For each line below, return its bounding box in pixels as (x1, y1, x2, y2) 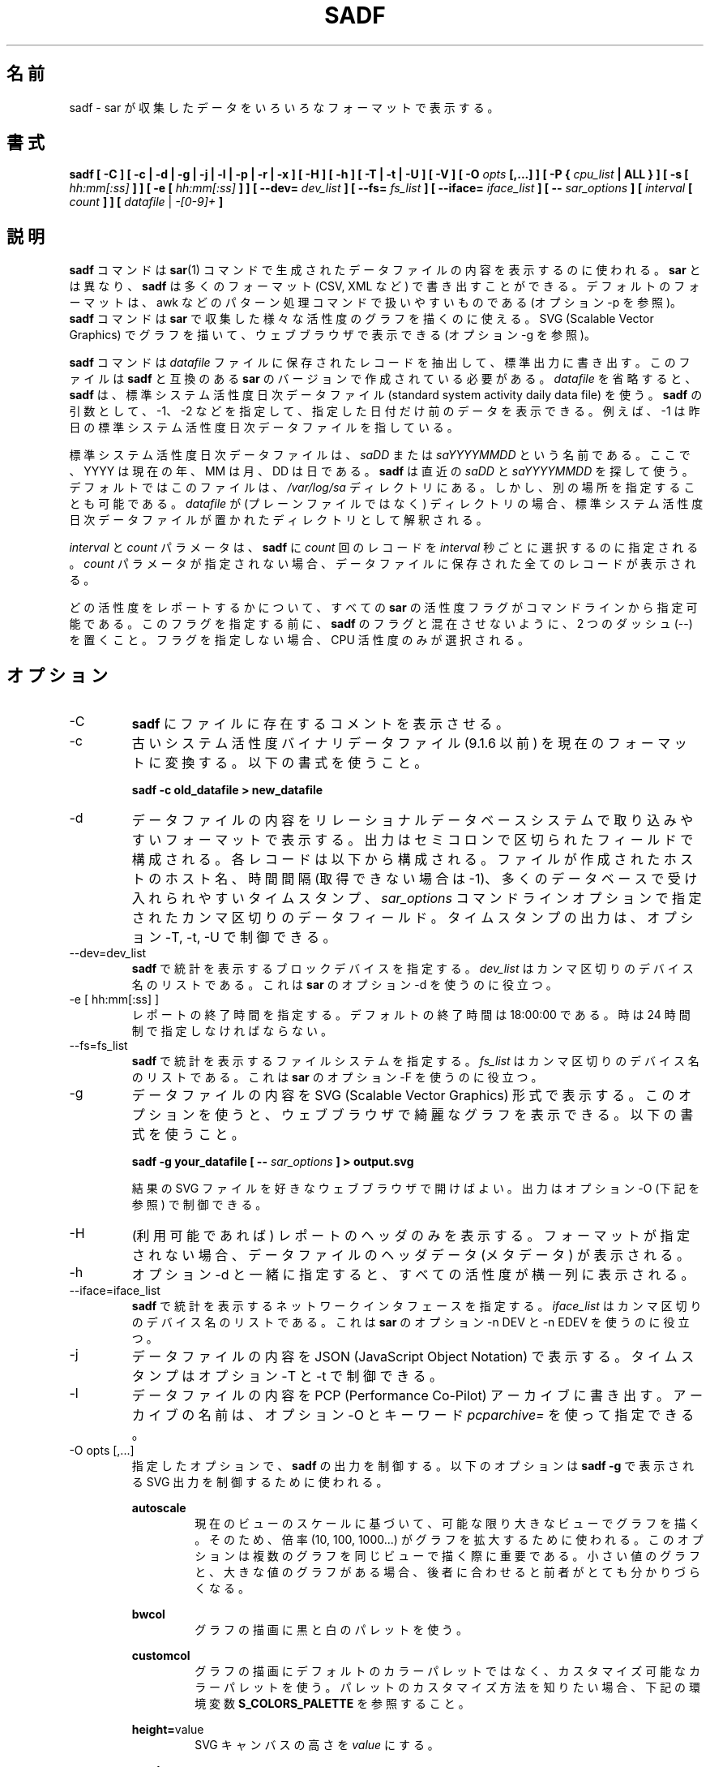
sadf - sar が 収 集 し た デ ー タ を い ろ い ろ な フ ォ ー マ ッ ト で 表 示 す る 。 (69, 100, 499, 114)
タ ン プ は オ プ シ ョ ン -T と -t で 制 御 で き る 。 (131, 1368, 443, 1385)
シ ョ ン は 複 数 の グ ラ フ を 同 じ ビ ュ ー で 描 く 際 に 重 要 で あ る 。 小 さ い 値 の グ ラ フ (195, 1549, 701, 1563)
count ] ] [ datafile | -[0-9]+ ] (69, 195, 224, 209)
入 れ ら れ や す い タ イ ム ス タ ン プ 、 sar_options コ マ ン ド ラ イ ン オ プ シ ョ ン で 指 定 (131, 890, 702, 907)
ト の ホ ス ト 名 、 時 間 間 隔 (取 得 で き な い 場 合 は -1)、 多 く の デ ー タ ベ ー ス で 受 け (131, 871, 698, 888)
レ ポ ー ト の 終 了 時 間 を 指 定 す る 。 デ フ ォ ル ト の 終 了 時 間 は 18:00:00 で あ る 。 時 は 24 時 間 (131, 1008, 691, 1022)
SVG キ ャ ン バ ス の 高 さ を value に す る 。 (195, 1738, 439, 1752)
